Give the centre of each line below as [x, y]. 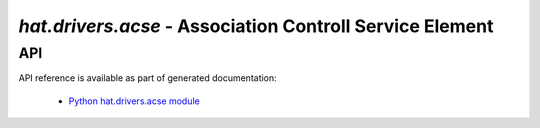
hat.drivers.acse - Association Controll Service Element [256, 26]
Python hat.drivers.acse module [134, 101]
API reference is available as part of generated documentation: [147, 78]
